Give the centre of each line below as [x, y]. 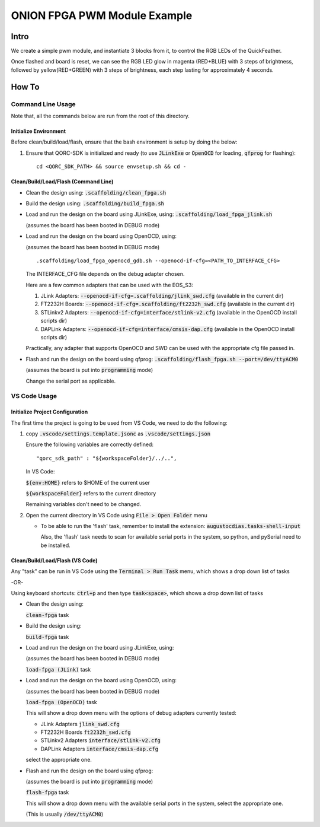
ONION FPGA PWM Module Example [102, 15]
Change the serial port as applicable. [71, 381]
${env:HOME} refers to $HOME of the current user [88, 482]
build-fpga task [47, 637]
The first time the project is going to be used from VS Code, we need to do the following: [119, 423]
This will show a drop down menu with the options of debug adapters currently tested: [131, 713]
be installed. [55, 545]
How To [25, 87]
